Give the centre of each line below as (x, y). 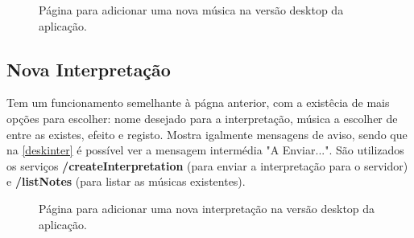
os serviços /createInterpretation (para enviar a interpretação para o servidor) (207, 165)
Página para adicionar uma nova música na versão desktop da (191, 10)
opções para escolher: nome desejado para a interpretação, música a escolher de (202, 118)
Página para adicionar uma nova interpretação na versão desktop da (207, 208)
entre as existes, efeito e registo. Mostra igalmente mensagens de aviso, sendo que (207, 134)
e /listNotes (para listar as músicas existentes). (126, 181)
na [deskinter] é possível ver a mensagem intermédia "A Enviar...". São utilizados (205, 150)
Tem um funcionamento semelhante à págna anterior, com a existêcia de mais (198, 103)
